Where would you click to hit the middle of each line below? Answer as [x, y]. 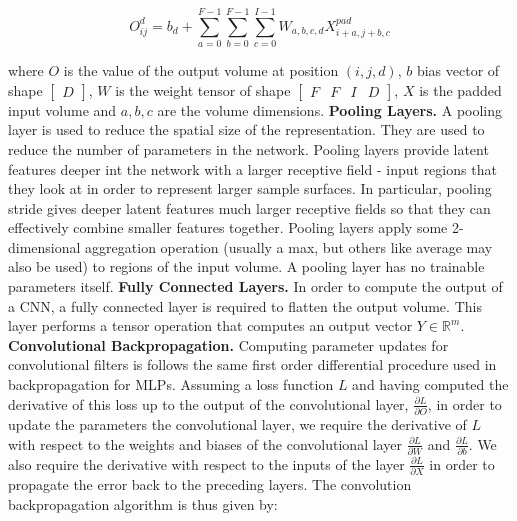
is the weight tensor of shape [203, 89]
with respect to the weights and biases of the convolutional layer [205, 443]
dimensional [44, 246]
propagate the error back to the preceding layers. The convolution [210, 484]
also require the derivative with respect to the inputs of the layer [206, 463]
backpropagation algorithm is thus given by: [143, 503]
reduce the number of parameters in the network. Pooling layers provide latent [248, 148]
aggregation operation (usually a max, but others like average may [289, 246]
